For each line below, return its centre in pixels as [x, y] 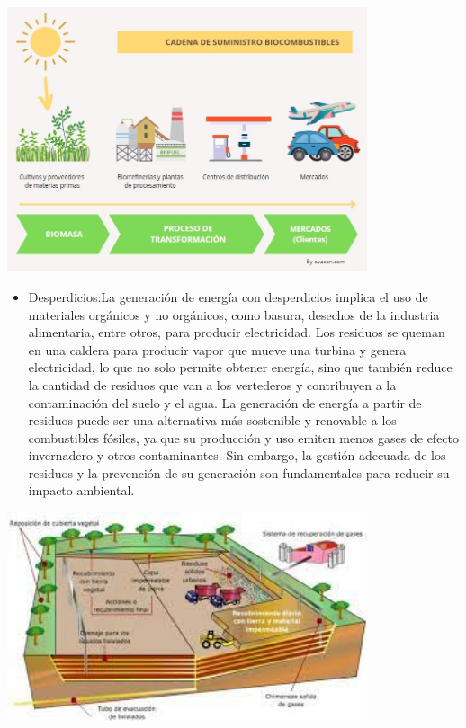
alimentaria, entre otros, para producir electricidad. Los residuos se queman [237, 332]
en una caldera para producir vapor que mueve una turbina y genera [217, 349]
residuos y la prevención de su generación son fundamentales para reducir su [239, 472]
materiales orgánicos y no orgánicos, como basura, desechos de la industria [234, 314]
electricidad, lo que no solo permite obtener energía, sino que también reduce [240, 367]
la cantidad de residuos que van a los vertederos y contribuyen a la [212, 384]
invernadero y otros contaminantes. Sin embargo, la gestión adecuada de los [237, 455]
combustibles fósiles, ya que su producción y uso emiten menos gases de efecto [244, 437]
